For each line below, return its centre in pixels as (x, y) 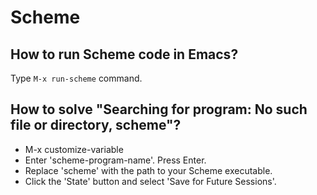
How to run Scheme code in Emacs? (124, 54)
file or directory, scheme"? (96, 125)
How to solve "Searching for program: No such (159, 109)
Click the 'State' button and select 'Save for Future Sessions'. (150, 181)
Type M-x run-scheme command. (76, 78)
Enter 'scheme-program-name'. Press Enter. (115, 160)
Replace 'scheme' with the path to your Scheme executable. (148, 170)
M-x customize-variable (74, 149)
